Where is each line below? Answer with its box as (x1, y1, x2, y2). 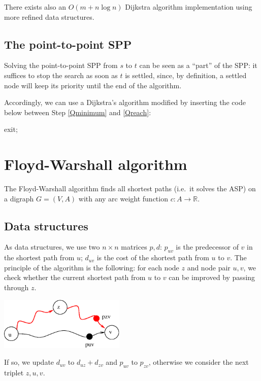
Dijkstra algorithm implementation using (125, 2, 252, 12)
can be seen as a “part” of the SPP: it (139, 60, 257, 71)
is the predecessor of (176, 241, 239, 252)
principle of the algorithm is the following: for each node (4, 262, 179, 272)
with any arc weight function (78, 193, 168, 203)
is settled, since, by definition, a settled (125, 70, 247, 80)
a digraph (4, 193, 34, 203)
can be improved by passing (169, 272, 255, 283)
